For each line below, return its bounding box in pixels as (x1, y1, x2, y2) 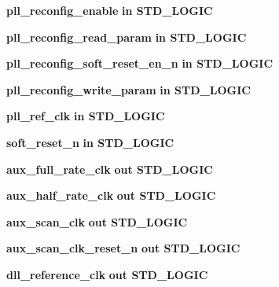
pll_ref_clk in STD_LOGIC (6, 108, 165, 124)
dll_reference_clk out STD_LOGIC (6, 266, 208, 282)
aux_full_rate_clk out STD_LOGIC (6, 160, 213, 177)
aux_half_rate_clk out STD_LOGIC (6, 187, 216, 204)
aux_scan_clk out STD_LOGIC (6, 213, 188, 230)
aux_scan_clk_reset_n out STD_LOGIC (6, 240, 240, 256)
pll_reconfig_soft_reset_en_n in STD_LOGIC (6, 55, 273, 72)
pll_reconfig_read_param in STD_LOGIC (6, 28, 247, 45)
